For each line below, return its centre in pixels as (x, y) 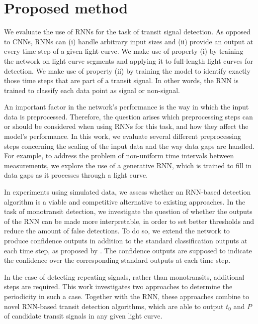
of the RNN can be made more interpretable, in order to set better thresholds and (129, 221)
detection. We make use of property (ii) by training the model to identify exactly (127, 70)
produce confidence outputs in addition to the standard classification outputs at (126, 240)
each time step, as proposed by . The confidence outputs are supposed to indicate (128, 250)
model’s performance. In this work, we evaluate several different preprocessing (123, 136)
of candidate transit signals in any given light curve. (83, 316)
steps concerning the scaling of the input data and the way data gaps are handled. (129, 146)
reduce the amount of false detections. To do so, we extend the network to (117, 231)
